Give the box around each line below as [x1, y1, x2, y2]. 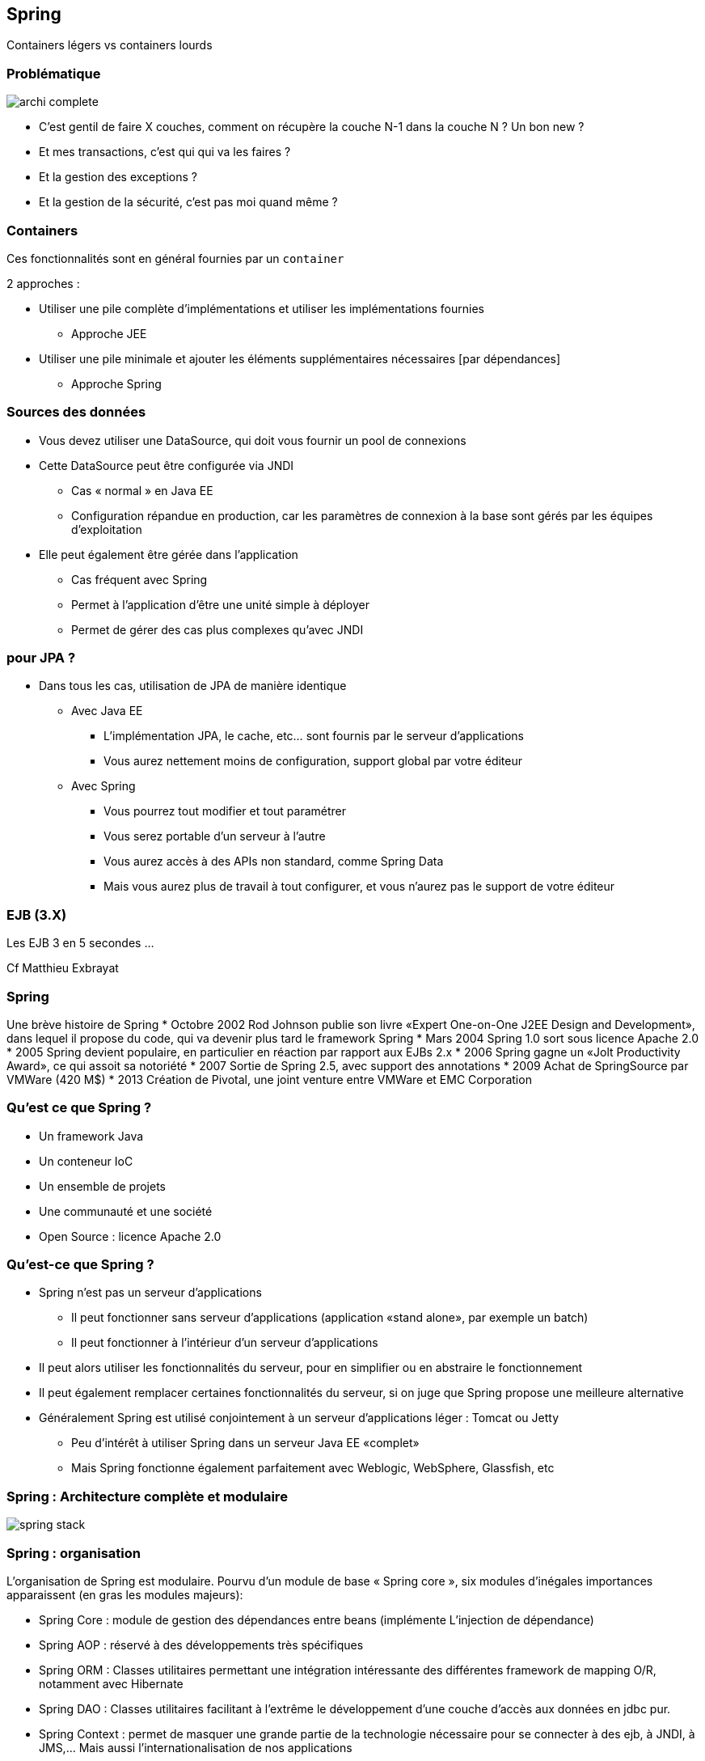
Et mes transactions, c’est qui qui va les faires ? [39, 145, 291, 159]
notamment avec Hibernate [39, 1676, 184, 1691]
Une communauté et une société [39, 1204, 213, 1218]
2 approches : [6, 276, 80, 290]
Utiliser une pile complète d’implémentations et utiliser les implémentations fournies [39, 301, 484, 315]
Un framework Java [39, 1128, 144, 1143]
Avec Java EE [71, 704, 143, 718]
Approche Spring [71, 376, 162, 391]
